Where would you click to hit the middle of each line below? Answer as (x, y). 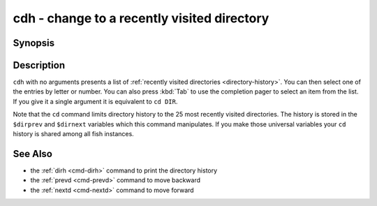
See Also (32, 154)
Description (39, 65)
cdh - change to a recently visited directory (141, 18)
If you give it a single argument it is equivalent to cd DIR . (95, 101)
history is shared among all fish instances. (73, 134)
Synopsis (34, 43)
